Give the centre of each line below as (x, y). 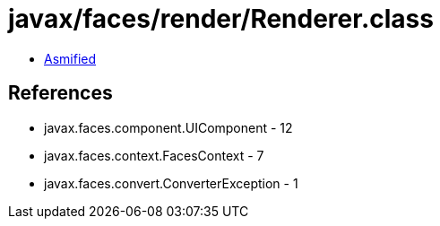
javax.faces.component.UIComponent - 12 (168, 127)
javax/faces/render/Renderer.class (221, 19)
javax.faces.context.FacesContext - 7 (154, 155)
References (60, 93)
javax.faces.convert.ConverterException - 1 (171, 183)
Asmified (70, 58)
